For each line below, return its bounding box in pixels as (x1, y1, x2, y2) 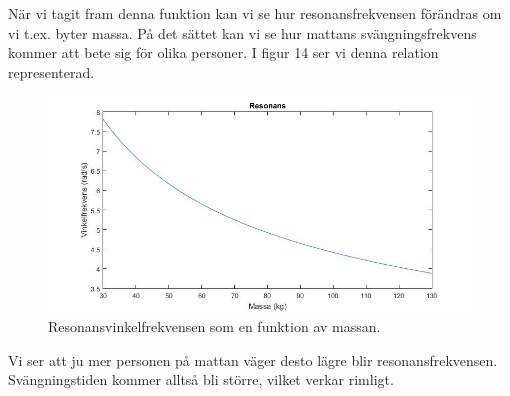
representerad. (8, 61, 95, 82)
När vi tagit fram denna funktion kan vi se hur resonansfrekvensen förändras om (8, 3, 502, 23)
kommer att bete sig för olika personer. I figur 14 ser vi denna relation (8, 42, 439, 63)
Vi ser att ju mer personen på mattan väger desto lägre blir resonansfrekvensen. (8, 349, 498, 370)
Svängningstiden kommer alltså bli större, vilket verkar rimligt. (8, 369, 394, 390)
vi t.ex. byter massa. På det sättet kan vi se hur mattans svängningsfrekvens (8, 22, 477, 43)
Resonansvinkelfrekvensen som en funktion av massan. (48, 316, 381, 337)
